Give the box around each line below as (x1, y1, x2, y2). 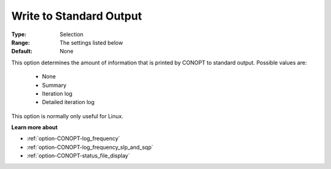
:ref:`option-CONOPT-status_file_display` (26, 152, 130, 159)
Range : (11, 39, 30, 46)
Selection (59, 31, 84, 38)
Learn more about (11, 124, 58, 131)
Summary (42, 81, 67, 89)
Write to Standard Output (11, 9, 142, 23)
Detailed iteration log (42, 99, 95, 106)
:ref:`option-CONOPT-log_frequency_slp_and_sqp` (26, 143, 153, 151)
